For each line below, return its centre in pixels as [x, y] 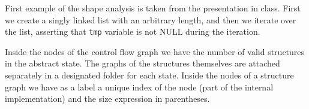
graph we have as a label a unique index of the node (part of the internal [139, 87]
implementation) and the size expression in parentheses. [107, 99]
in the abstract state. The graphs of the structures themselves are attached [142, 63]
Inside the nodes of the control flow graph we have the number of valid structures [155, 51]
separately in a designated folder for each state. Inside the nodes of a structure [149, 75]
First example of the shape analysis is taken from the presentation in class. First [153, 8]
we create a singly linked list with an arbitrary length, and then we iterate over [151, 19]
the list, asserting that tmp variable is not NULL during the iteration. [133, 31]
